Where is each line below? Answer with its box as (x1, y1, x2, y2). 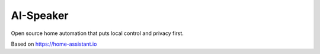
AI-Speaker (11, 9, 69, 22)
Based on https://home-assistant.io (11, 40, 97, 47)
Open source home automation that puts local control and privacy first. (11, 30, 184, 37)
